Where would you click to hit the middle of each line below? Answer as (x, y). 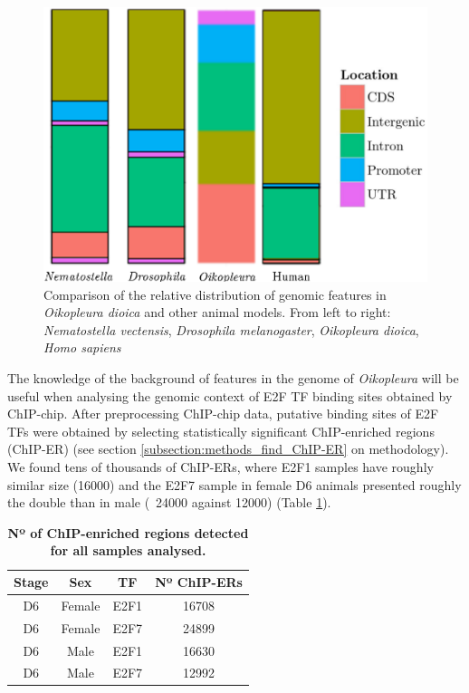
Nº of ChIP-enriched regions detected (128, 532)
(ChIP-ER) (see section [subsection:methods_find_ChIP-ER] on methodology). (228, 449)
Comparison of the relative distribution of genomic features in (215, 294)
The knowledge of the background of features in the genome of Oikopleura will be (233, 378)
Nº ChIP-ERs (199, 582)
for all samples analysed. (128, 550)
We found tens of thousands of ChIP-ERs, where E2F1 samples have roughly (220, 467)
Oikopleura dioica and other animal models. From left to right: (217, 312)
